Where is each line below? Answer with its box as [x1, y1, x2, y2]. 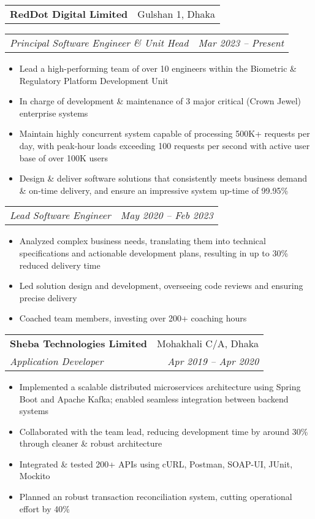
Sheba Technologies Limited [10, 336, 148, 350]
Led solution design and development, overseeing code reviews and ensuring [19, 279, 303, 292]
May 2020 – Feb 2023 [120, 208, 213, 223]
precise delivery [19, 291, 77, 304]
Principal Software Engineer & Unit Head [10, 36, 189, 50]
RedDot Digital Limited [10, 7, 128, 21]
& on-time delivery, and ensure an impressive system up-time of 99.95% [19, 183, 289, 196]
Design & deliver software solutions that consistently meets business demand [19, 172, 308, 185]
